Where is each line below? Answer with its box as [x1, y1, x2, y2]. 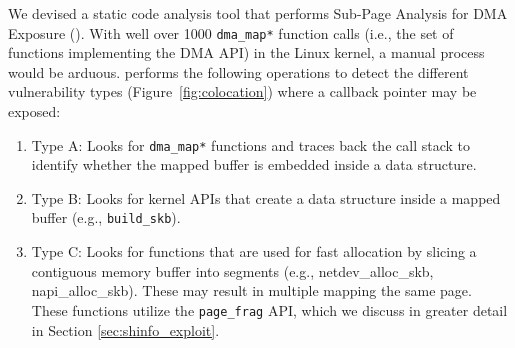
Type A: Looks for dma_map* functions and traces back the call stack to [31, 134, 470, 155]
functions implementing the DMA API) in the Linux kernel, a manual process [8, 42, 485, 63]
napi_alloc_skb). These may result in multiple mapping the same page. [31, 280, 472, 301]
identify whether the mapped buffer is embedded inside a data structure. [31, 154, 477, 175]
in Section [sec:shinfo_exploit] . [31, 319, 220, 340]
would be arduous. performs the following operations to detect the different [8, 61, 469, 82]
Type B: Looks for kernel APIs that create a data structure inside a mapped [31, 187, 501, 208]
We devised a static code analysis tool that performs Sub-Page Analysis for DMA [8, 3, 508, 23]
